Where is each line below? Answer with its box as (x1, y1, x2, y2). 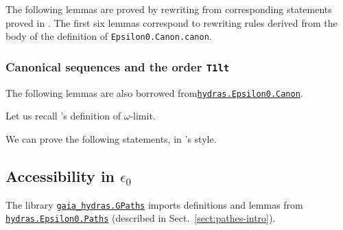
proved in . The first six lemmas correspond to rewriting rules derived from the (5, 15, 338, 30)
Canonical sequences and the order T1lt (5, 58, 230, 75)
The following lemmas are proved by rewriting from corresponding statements (5, 2, 332, 16)
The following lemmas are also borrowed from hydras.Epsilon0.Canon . (5, 85, 303, 100)
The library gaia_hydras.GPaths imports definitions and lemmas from (5, 197, 303, 211)
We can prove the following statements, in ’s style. (5, 131, 217, 146)
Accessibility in (5, 165, 115, 186)
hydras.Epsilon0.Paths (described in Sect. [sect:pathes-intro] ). (5, 211, 276, 225)
